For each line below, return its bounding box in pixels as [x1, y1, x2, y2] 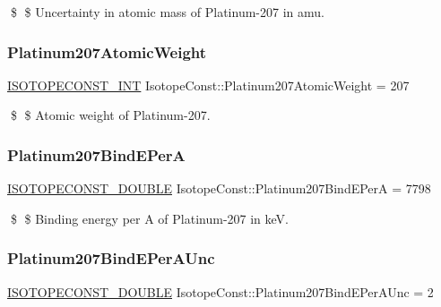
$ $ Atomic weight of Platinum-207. [10, 106, 211, 124]
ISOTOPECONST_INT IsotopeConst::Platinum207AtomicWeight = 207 [7, 75, 410, 94]
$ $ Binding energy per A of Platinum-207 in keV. [10, 209, 289, 227]
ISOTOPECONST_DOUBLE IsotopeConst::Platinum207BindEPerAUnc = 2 [7, 282, 434, 301]
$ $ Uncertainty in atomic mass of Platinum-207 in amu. [10, 3, 324, 21]
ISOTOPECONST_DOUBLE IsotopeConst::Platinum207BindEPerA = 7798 [7, 179, 431, 198]
